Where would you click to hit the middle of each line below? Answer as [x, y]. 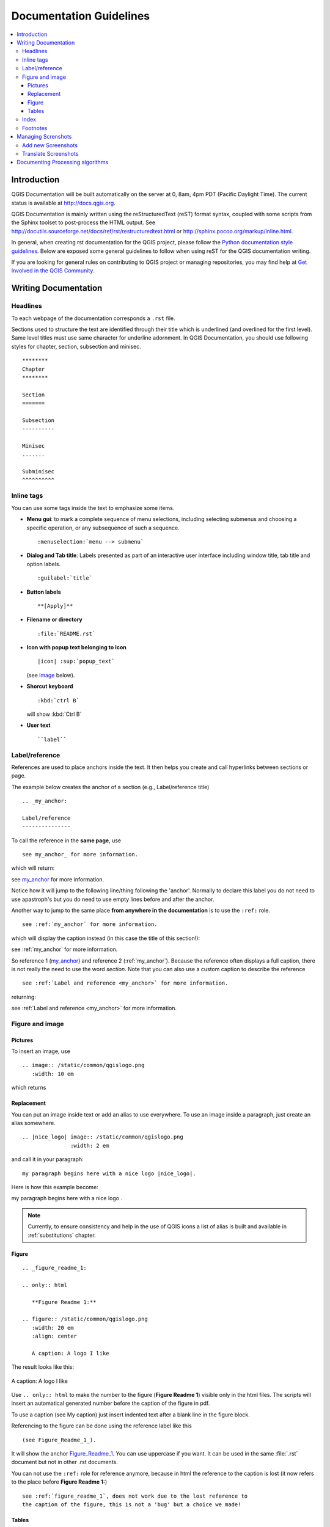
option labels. [44, 564]
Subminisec [38, 472]
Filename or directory [54, 619]
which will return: [33, 868]
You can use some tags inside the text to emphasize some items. [93, 508]
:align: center [54, 1336]
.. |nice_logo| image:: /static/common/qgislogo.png [103, 1137]
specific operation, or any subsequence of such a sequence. [103, 528]
